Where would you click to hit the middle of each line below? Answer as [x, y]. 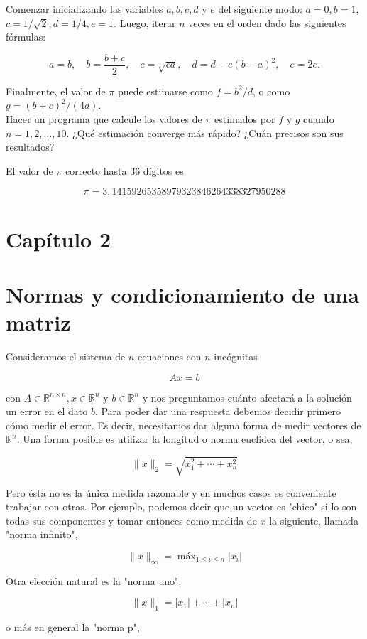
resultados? [30, 147]
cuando [319, 119]
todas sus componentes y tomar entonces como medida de [131, 520]
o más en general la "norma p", [73, 627]
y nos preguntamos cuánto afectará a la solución [247, 397]
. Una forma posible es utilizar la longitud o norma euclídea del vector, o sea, [185, 439]
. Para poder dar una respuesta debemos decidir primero [218, 411]
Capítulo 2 [59, 238]
